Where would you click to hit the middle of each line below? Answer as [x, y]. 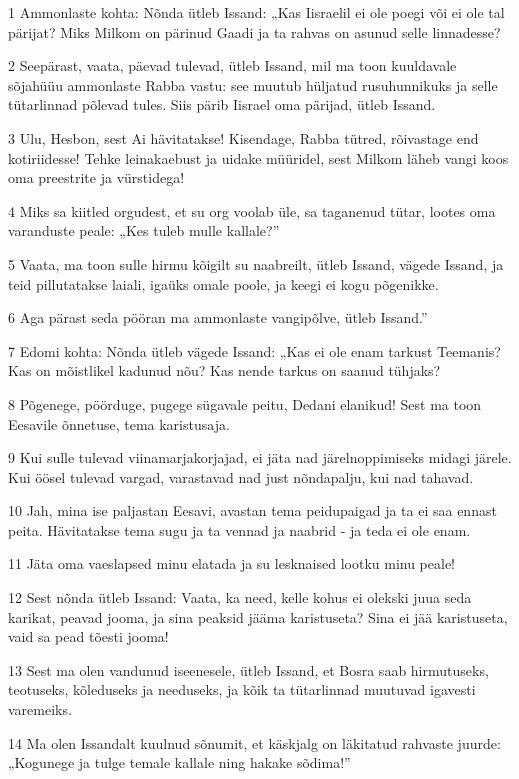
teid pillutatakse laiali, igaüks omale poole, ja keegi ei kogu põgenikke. [223, 283]
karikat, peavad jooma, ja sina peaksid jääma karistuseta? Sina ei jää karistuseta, [258, 616]
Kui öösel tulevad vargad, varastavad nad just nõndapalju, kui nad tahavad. [241, 476]
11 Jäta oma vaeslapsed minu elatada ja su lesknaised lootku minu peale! [232, 563]
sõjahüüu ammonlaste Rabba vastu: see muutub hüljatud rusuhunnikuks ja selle [253, 84]
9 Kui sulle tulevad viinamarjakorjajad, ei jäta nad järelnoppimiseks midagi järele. [260, 457]
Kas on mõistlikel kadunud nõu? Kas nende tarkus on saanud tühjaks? [224, 370]
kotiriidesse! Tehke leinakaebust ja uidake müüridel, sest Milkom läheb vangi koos [258, 157]
